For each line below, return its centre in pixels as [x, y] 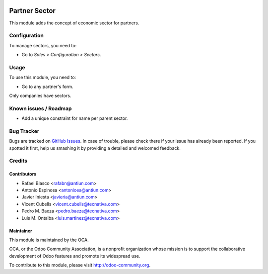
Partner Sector [32, 11]
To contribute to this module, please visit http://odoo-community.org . [80, 265]
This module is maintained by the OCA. [49, 240]
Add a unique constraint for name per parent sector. [75, 118]
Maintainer [21, 231]
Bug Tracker [24, 131]
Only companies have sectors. [40, 95]
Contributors [23, 174]
